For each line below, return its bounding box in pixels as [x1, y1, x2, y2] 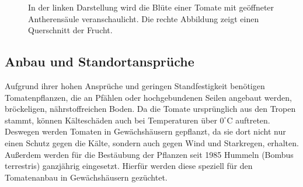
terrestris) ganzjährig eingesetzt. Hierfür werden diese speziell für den [5, 160, 253, 172]
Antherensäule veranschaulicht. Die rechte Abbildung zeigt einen [28, 12, 259, 24]
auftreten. [235, 114, 270, 126]
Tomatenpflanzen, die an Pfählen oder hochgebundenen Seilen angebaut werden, [5, 91, 292, 103]
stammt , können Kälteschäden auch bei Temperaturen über [5, 114, 217, 126]
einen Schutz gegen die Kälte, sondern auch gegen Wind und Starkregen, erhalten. [5, 136, 299, 149]
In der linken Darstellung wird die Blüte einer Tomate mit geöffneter [28, 1, 274, 13]
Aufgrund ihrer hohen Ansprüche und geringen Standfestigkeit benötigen [5, 79, 265, 91]
